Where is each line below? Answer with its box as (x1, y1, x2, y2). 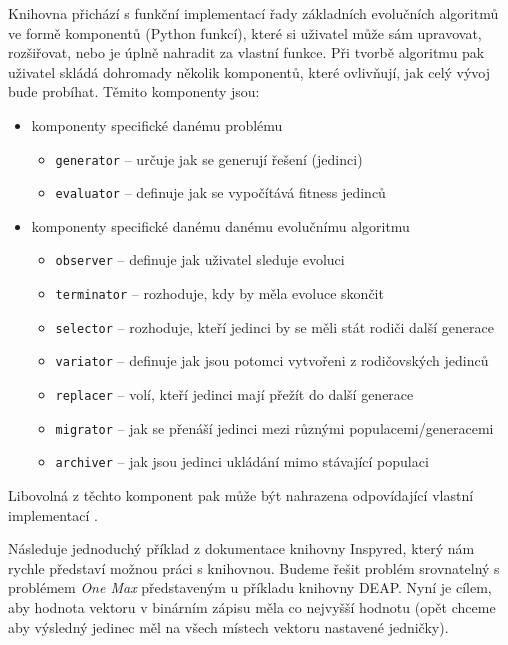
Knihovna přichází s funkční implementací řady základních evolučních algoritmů (8, 3, 499, 23)
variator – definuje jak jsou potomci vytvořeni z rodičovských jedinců (55, 350, 489, 371)
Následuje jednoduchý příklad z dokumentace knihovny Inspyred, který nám (8, 538, 475, 559)
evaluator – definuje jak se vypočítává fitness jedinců (55, 182, 386, 203)
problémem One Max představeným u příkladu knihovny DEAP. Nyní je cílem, (8, 577, 492, 598)
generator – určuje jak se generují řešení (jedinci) (55, 148, 363, 169)
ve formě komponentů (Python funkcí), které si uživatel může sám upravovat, (8, 22, 482, 43)
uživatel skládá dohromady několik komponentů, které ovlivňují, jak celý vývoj (8, 61, 491, 82)
